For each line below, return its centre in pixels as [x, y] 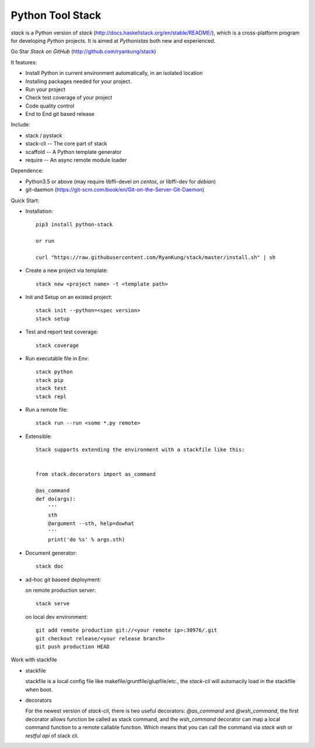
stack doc [50, 566]
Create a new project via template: [66, 270]
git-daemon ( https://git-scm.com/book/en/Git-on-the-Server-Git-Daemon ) [115, 189]
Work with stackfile [34, 660]
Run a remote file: [47, 410]
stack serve [53, 604]
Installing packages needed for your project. [78, 81]
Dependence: [27, 171]
